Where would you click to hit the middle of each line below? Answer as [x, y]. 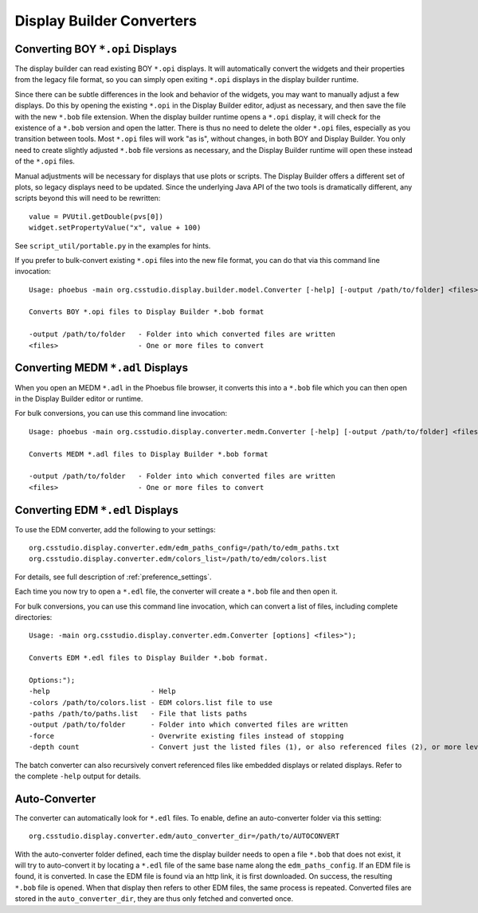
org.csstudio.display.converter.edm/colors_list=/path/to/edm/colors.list [178, 559]
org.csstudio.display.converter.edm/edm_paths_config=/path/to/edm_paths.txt [184, 547]
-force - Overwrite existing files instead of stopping [186, 736]
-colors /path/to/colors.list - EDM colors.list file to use [151, 702]
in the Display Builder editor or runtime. [79, 398]
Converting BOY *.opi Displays [96, 49]
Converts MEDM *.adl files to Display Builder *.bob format [149, 454]
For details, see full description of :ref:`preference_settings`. [113, 577]
